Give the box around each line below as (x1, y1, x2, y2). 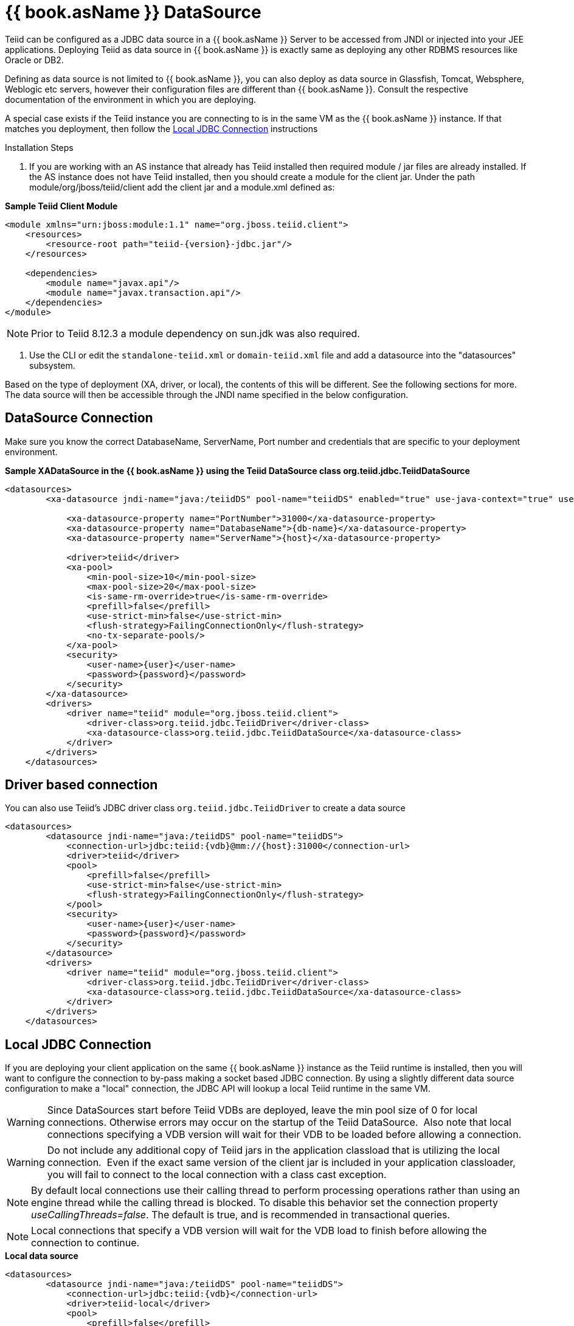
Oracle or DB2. (5, 54, 64, 65)
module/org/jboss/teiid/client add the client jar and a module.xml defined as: (29, 181, 335, 192)
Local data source (5, 1251, 78, 1261)
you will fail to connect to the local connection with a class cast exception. (47, 1168, 387, 1181)
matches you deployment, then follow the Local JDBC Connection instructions (5, 123, 318, 134)
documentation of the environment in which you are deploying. (5, 94, 257, 105)
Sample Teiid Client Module (5, 200, 118, 211)
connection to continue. (31, 1237, 140, 1249)
